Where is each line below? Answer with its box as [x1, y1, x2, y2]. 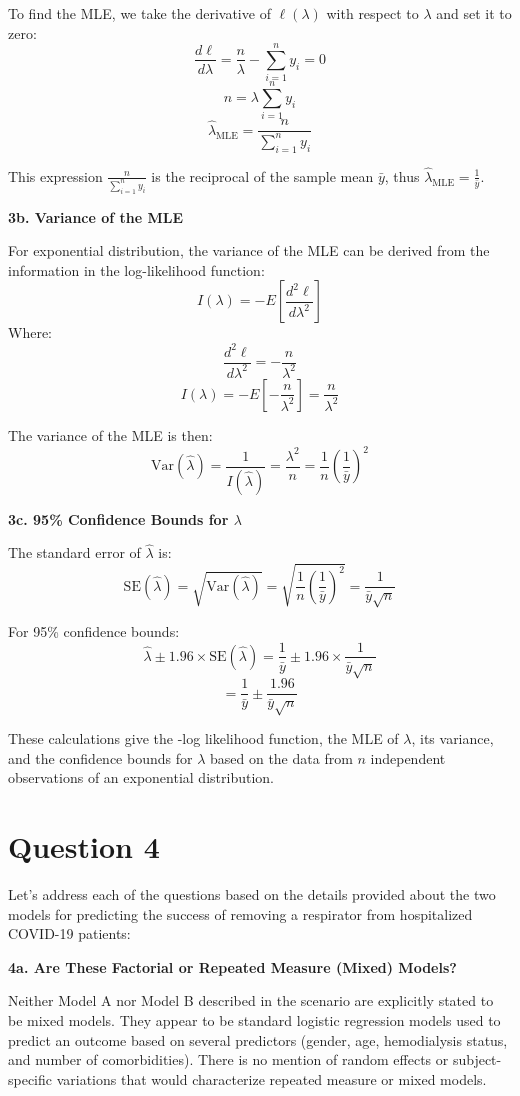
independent [370, 747, 446, 768]
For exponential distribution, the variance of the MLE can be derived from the [8, 240, 490, 261]
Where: [8, 322, 52, 343]
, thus [384, 165, 420, 186]
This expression [8, 165, 103, 186]
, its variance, [411, 728, 494, 749]
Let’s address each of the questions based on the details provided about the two [8, 884, 496, 905]
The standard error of [8, 542, 141, 563]
